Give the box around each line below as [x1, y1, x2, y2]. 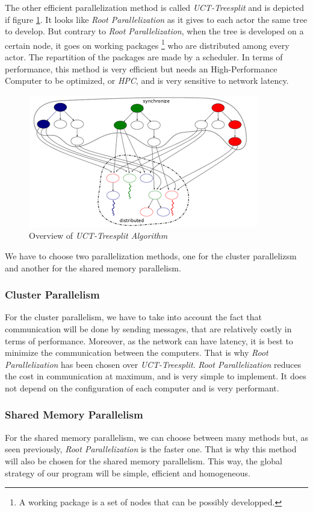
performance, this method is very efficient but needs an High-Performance [5, 62, 277, 75]
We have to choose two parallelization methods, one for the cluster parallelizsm [5, 250, 297, 262]
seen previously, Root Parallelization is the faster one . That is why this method [5, 443, 297, 455]
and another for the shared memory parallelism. [5, 261, 181, 274]
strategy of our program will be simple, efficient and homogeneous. [5, 466, 250, 479]
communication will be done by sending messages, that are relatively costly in [5, 323, 292, 335]
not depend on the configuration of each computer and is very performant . [5, 381, 279, 394]
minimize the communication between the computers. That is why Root [5, 346, 268, 359]
